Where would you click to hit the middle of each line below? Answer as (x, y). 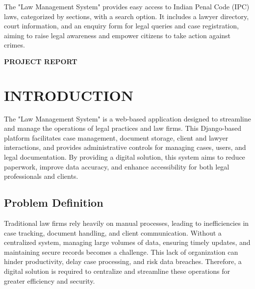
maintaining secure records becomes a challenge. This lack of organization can (121, 252)
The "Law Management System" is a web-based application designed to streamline (127, 118)
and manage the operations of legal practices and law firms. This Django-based (123, 128)
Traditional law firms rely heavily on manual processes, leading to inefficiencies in (127, 223)
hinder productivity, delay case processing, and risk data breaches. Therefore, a (123, 261)
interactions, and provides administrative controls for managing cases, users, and (125, 147)
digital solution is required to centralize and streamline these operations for (117, 271)
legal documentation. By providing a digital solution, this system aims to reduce (125, 157)
